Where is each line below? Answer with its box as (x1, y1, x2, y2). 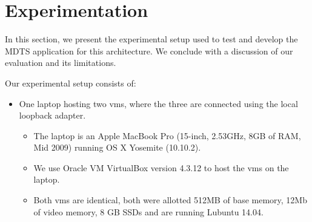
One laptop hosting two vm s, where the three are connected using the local (19, 97, 298, 109)
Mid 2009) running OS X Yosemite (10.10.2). (33, 141, 201, 154)
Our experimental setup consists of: (5, 76, 136, 89)
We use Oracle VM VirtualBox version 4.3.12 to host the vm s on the (33, 161, 289, 174)
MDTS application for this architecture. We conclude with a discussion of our (5, 44, 293, 57)
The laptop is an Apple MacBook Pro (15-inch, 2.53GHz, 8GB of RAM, (33, 129, 301, 142)
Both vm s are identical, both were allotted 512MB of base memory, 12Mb (33, 194, 307, 206)
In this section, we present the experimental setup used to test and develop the (5, 33, 298, 45)
